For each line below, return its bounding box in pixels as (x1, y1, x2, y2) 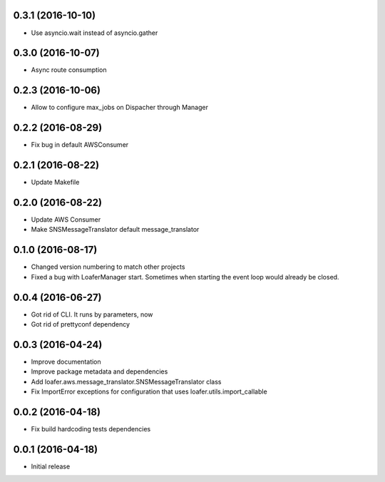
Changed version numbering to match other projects (31, 262, 185, 271)
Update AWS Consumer (31, 215, 101, 224)
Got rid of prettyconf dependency (31, 320, 130, 329)
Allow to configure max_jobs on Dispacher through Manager (31, 103, 208, 112)
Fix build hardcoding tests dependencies (31, 425, 151, 434)
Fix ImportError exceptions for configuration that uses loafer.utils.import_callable (31, 387, 267, 396)
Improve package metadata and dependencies (31, 367, 168, 376)
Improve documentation (31, 357, 101, 366)
